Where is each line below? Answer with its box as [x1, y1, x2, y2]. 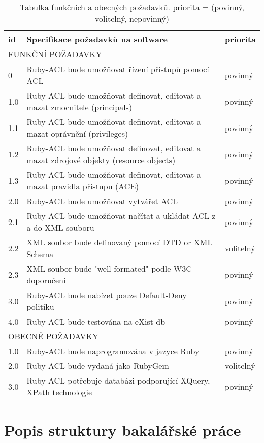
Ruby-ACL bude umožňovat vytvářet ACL [26, 195, 178, 207]
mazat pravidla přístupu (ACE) [26, 180, 139, 192]
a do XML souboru [26, 221, 94, 233]
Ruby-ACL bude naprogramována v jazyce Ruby [26, 345, 200, 357]
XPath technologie [26, 386, 92, 398]
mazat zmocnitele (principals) [26, 101, 133, 113]
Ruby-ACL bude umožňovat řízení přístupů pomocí [26, 63, 209, 75]
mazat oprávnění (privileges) [26, 128, 128, 139]
